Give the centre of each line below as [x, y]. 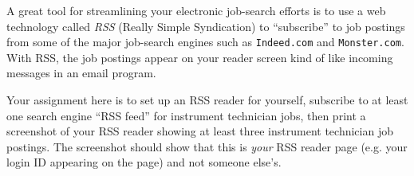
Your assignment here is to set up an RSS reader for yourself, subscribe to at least [207, 100]
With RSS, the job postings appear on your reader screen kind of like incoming [200, 57]
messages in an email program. [81, 73]
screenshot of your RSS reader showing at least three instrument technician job [200, 131]
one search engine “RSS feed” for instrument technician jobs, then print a [186, 115]
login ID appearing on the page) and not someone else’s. [144, 162]
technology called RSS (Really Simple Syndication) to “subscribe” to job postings [206, 26]
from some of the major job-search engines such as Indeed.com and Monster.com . [205, 42]
